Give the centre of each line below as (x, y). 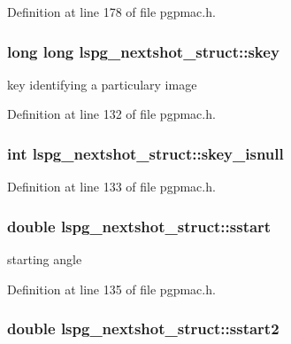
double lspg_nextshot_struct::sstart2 (143, 328)
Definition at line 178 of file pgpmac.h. (111, 12)
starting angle (45, 259)
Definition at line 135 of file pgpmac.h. (111, 289)
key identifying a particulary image (102, 84)
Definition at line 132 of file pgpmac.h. (111, 114)
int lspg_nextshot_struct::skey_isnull (145, 153)
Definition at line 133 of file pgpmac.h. (111, 187)
